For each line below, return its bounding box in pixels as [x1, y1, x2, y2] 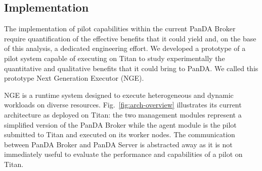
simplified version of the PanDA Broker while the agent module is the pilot [4, 119, 237, 130]
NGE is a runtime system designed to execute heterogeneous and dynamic [4, 89, 234, 100]
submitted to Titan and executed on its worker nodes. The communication [4, 129, 235, 140]
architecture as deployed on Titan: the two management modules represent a [4, 109, 242, 120]
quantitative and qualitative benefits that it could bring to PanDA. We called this [4, 63, 258, 73]
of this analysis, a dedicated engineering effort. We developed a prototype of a [4, 43, 246, 53]
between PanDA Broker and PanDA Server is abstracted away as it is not [4, 139, 233, 149]
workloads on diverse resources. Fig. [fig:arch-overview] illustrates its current [4, 99, 242, 110]
